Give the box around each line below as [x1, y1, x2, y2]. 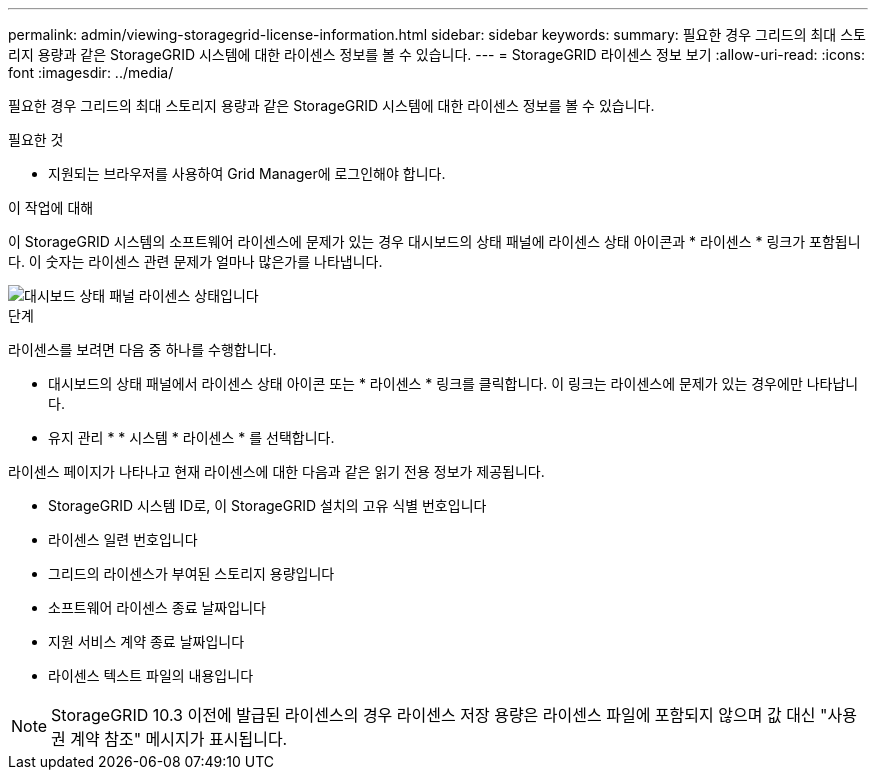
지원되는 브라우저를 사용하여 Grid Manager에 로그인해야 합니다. [48, 165, 446, 182]
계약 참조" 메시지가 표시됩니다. [70, 729, 288, 749]
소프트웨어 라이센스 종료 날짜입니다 [48, 599, 266, 616]
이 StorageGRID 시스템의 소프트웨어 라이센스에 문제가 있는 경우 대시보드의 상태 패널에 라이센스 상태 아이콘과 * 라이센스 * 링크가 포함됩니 [8, 233, 861, 250]
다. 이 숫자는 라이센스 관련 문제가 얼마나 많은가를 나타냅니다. [8, 253, 383, 270]
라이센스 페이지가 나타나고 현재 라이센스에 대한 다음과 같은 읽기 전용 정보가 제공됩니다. [8, 463, 545, 480]
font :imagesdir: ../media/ [8, 64, 174, 81]
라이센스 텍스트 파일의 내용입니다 [48, 667, 254, 684]
